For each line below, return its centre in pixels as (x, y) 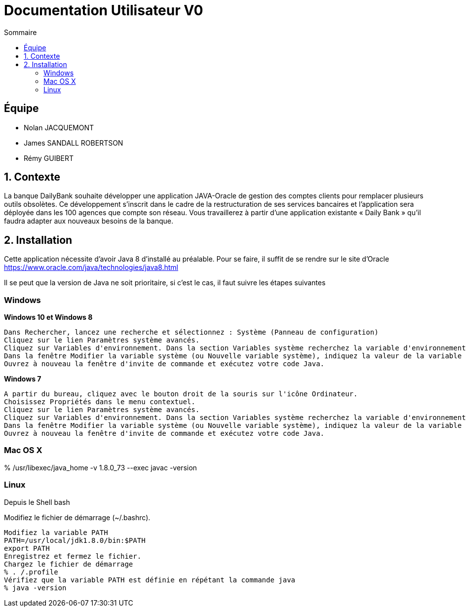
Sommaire (20, 32)
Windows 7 (23, 379)
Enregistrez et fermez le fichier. (73, 556)
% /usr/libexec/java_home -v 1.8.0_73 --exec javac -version (100, 467)
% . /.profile (31, 572)
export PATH (27, 548)
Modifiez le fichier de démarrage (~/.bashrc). (77, 517)
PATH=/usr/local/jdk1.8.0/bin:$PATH (75, 540)
